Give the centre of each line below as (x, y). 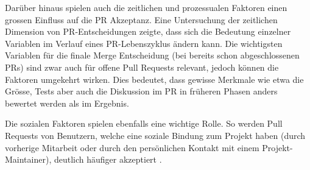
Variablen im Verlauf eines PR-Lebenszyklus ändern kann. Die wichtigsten (144, 43)
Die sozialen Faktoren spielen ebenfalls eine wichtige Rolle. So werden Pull (144, 123)
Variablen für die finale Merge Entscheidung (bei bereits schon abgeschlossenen (152, 55)
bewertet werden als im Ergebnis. (67, 103)
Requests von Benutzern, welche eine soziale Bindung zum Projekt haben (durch (155, 135)
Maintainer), (28, 159)
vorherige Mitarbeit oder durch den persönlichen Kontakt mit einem (132, 147)
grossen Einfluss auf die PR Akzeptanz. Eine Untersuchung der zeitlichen (141, 19)
